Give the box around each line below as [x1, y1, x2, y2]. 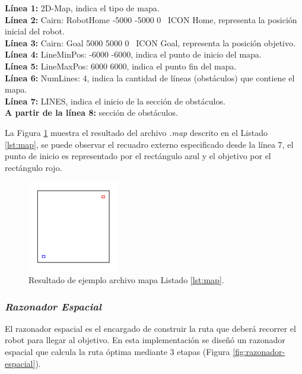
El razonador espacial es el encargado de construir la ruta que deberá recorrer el [5, 322, 296, 334]
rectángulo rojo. [5, 161, 62, 173]
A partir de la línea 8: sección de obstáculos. [5, 106, 178, 119]
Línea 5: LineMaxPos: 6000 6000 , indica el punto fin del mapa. [5, 59, 237, 72]
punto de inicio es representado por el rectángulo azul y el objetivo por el [5, 150, 271, 162]
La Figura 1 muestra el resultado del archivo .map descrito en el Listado [5, 126, 268, 138]
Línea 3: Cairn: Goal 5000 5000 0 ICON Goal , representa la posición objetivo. [5, 36, 295, 49]
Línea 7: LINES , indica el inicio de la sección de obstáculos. [5, 94, 225, 107]
